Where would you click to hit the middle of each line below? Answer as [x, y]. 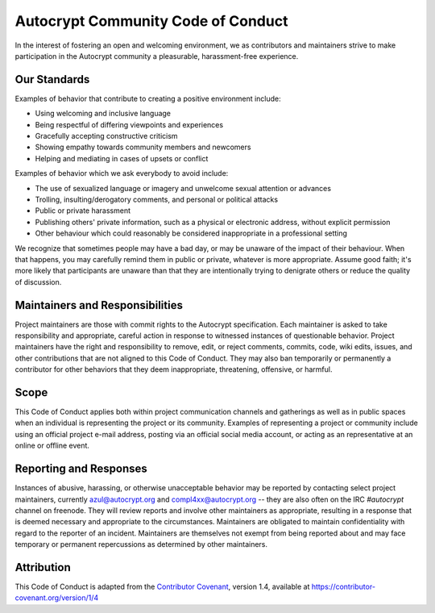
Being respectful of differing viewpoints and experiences [129, 124]
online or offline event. [52, 446]
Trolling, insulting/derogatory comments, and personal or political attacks [156, 199]
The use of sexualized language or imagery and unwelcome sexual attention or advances [183, 188]
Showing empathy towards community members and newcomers [143, 147]
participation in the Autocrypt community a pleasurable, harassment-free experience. [157, 56]
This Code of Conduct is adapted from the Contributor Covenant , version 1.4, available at [162, 587]
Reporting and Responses [81, 469]
